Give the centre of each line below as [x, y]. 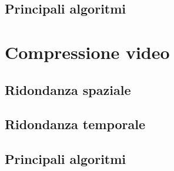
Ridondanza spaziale [68, 89]
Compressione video [87, 52]
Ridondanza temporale [75, 124]
